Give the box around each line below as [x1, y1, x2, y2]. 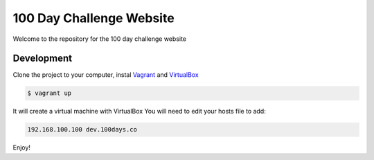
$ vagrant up [27, 89, 72, 97]
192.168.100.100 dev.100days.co [27, 125, 138, 134]
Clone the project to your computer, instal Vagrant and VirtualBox [12, 71, 199, 79]
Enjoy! [12, 143, 31, 152]
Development [12, 53, 73, 64]
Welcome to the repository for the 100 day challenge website [12, 35, 187, 43]
